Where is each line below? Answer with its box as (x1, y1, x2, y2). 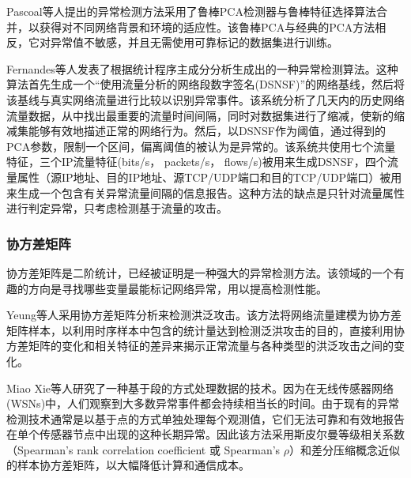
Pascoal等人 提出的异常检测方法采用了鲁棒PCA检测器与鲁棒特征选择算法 (6, 3, 376, 19)
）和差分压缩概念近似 (289, 441, 400, 457)
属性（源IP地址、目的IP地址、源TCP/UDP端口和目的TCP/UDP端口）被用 (17, 168, 402, 185)
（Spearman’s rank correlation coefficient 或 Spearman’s (6, 441, 281, 457)
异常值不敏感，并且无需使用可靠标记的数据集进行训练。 (50, 34, 338, 51)
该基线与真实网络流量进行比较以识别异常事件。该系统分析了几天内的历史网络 (6, 91, 405, 107)
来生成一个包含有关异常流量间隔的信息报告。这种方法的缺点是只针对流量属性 (6, 184, 405, 201)
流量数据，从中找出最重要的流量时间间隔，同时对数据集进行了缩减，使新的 (6, 107, 394, 123)
